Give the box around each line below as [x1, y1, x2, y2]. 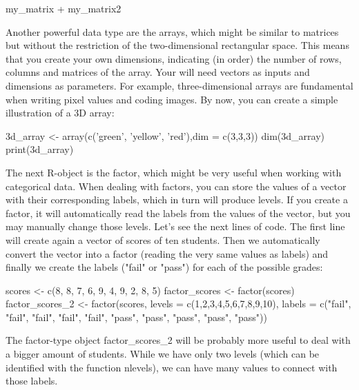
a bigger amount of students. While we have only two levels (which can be [6, 347, 320, 361]
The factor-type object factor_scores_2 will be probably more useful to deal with [6, 333, 351, 347]
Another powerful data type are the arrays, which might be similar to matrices [6, 24, 339, 39]
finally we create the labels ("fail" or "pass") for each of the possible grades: [6, 260, 323, 274]
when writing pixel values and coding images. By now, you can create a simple [6, 92, 338, 106]
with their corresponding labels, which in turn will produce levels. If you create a [6, 192, 348, 207]
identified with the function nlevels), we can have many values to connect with [6, 360, 338, 374]
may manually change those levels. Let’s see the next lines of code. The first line [6, 219, 345, 234]
